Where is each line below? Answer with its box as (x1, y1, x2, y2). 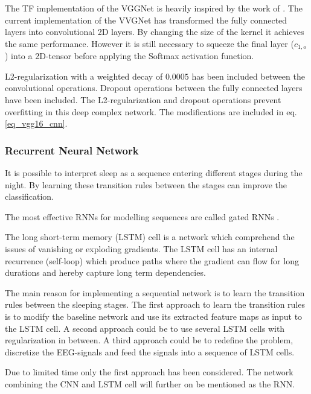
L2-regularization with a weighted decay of (5, 69, 163, 82)
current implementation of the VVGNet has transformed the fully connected (5, 13, 287, 26)
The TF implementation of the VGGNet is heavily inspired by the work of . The (5, 2, 303, 14)
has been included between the (191, 69, 305, 82)
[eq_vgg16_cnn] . (5, 117, 68, 130)
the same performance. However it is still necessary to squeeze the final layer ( (5, 37, 294, 49)
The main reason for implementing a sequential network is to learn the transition (5, 286, 305, 299)
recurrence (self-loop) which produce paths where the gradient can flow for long (5, 254, 299, 267)
